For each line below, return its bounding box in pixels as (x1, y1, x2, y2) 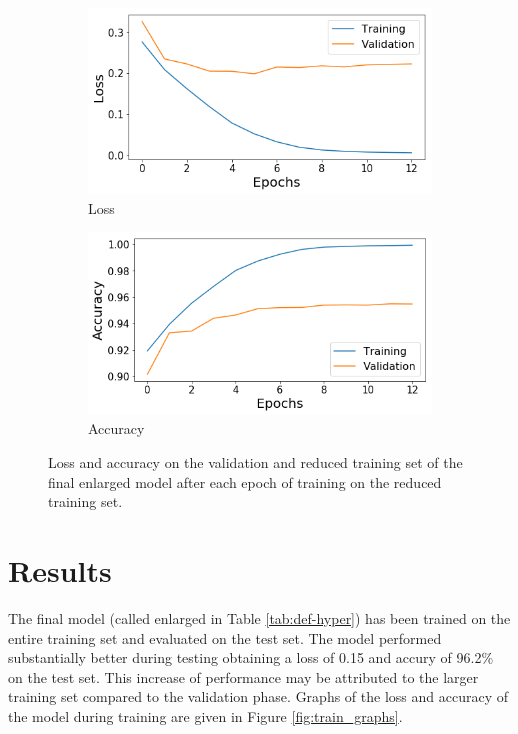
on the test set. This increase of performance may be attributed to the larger (8, 666, 479, 687)
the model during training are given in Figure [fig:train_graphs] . (8, 705, 403, 726)
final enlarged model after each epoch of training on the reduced (48, 471, 442, 492)
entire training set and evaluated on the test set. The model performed (8, 627, 442, 648)
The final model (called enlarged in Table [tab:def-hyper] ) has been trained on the (8, 607, 511, 628)
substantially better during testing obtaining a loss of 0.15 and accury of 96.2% (8, 647, 494, 668)
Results (8, 550, 112, 591)
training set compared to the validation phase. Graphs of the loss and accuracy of (8, 686, 508, 707)
